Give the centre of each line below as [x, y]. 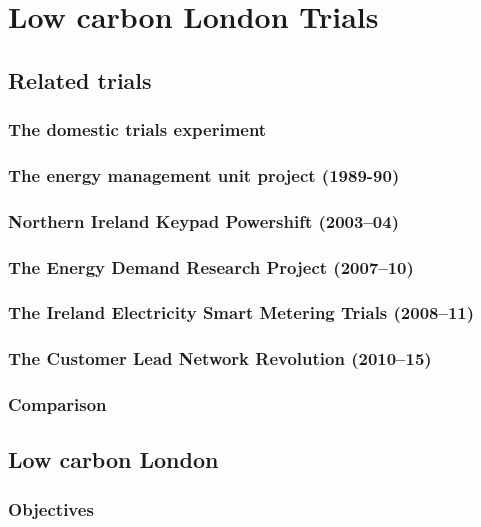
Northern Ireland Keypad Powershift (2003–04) [203, 220]
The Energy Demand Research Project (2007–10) [211, 266]
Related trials [80, 79]
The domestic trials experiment [137, 129]
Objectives [51, 508]
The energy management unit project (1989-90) [204, 174]
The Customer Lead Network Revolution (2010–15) [220, 358]
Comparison [57, 404]
